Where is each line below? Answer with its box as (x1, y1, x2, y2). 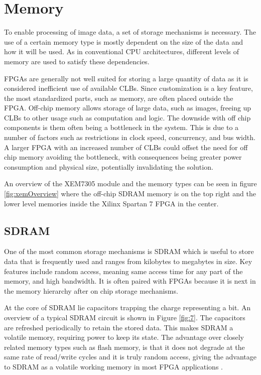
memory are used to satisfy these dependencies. (4, 56, 150, 66)
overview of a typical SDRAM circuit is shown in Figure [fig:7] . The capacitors (4, 312, 245, 322)
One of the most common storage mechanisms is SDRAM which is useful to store (4, 246, 254, 257)
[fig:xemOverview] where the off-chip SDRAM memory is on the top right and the (4, 188, 256, 199)
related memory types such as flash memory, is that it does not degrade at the (4, 341, 245, 352)
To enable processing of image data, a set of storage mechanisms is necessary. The (4, 27, 256, 37)
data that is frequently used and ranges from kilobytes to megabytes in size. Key (4, 256, 252, 267)
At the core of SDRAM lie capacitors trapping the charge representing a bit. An (4, 302, 251, 313)
